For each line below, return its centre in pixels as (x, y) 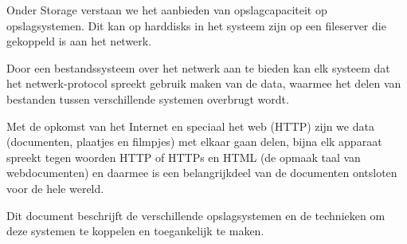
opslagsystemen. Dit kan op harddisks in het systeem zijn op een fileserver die (196, 25)
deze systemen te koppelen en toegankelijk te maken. (135, 231)
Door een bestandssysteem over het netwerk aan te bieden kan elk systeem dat (198, 67)
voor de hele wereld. (55, 188)
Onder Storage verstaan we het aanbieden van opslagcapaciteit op (167, 10)
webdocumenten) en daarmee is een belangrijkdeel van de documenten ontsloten (202, 173)
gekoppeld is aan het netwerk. (79, 41)
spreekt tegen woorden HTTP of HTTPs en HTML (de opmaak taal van (184, 157)
